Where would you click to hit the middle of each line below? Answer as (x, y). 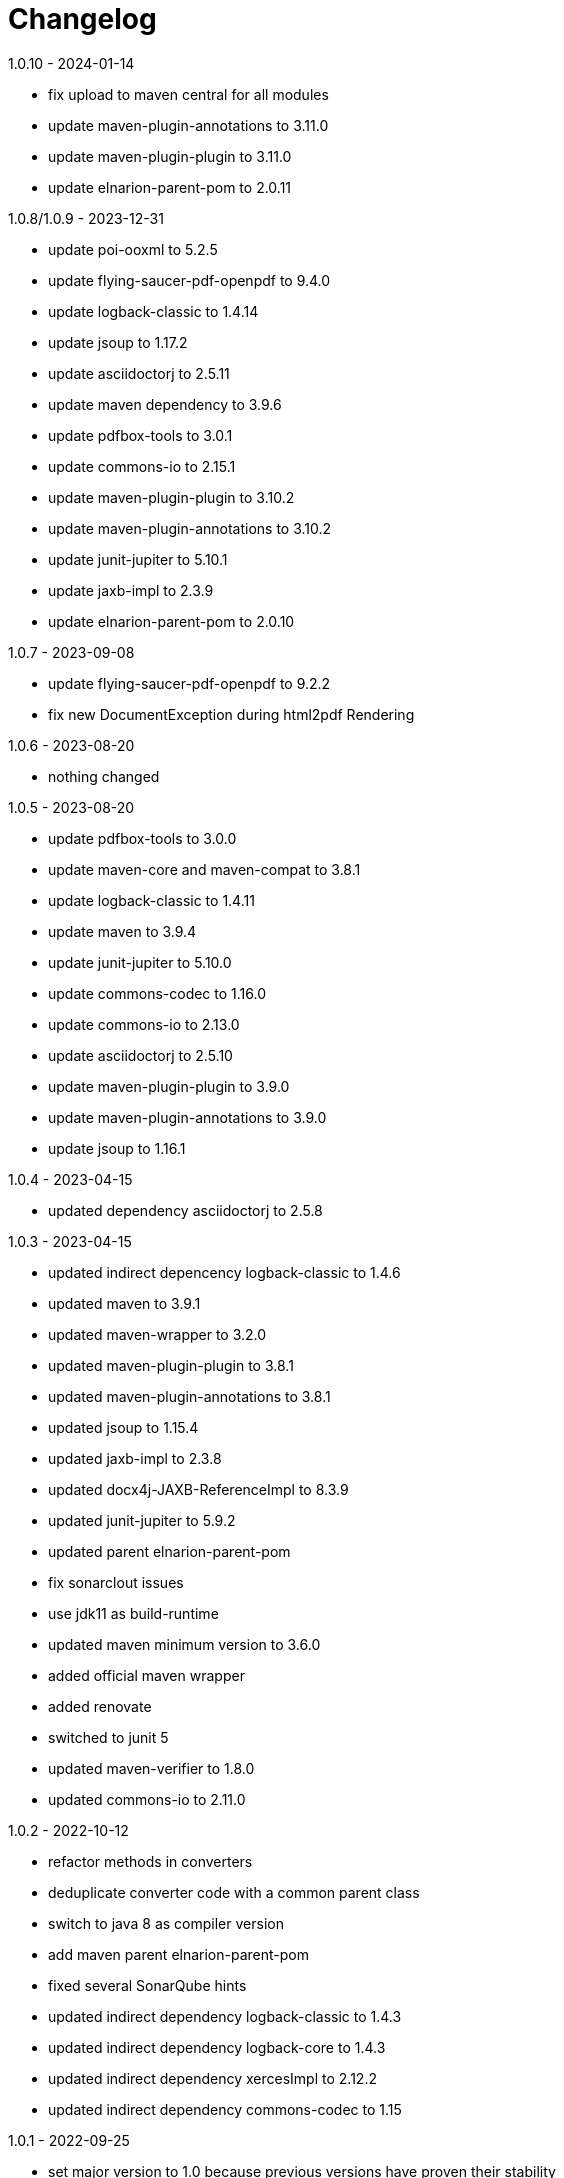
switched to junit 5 (108, 1737)
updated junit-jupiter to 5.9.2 (142, 1520)
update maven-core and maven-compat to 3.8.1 (204, 869)
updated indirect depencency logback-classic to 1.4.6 (224, 1272)
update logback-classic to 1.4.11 (151, 900)
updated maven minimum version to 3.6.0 (184, 1644)
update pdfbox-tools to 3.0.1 (140, 435)
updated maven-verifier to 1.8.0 (151, 1768)
